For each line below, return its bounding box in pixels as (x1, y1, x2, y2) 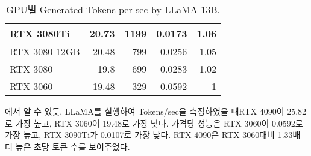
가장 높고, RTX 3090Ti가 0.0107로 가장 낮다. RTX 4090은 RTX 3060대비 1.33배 (5, 128, 301, 141)
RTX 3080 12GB (10, 44, 80, 58)
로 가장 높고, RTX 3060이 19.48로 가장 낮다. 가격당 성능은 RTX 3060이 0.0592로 (5, 116, 303, 129)
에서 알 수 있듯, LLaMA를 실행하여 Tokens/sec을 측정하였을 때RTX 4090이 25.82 (5, 105, 307, 117)
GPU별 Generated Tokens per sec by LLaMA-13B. (6, 2, 220, 16)
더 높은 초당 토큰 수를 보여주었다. (5, 140, 130, 152)
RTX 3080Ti (10, 26, 70, 40)
